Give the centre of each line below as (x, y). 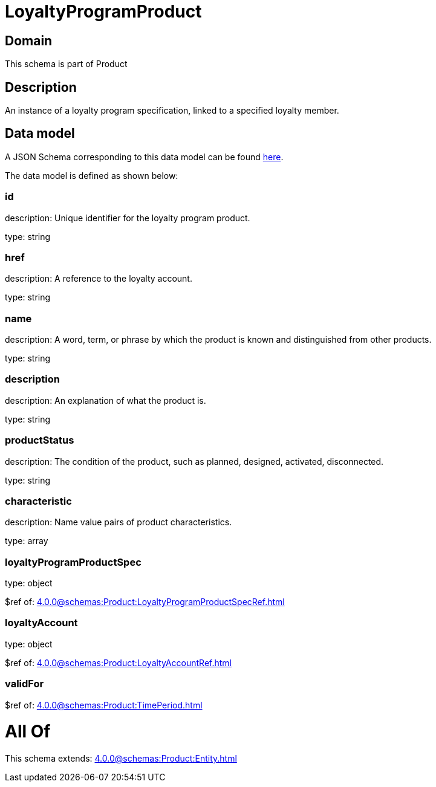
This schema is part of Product (66, 64)
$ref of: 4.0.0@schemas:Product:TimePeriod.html (104, 705)
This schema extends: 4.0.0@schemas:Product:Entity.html (121, 759)
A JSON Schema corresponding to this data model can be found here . (144, 157)
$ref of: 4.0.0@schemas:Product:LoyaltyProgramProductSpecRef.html (145, 602)
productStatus (40, 440)
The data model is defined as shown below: (92, 175)
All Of (28, 732)
